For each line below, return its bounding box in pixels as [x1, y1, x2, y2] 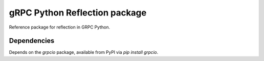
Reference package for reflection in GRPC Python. [9, 24, 110, 30]
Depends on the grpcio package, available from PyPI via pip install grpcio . [9, 49, 158, 55]
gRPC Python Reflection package [9, 7, 147, 18]
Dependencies [9, 37, 55, 45]
